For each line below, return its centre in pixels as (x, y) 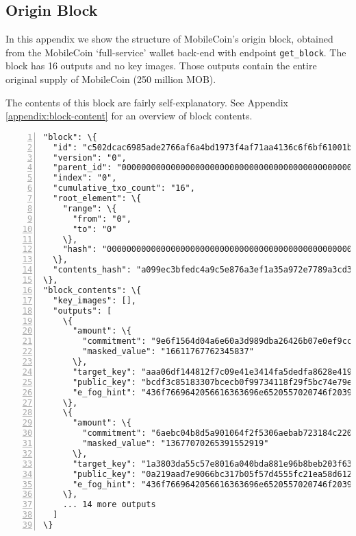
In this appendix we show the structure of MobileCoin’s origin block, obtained (169, 39)
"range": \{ (90, 208)
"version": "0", (90, 158)
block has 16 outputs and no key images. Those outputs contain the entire (161, 66)
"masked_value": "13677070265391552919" (176, 444)
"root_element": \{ (97, 199)
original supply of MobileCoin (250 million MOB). (111, 79)
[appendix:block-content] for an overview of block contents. (129, 116)
